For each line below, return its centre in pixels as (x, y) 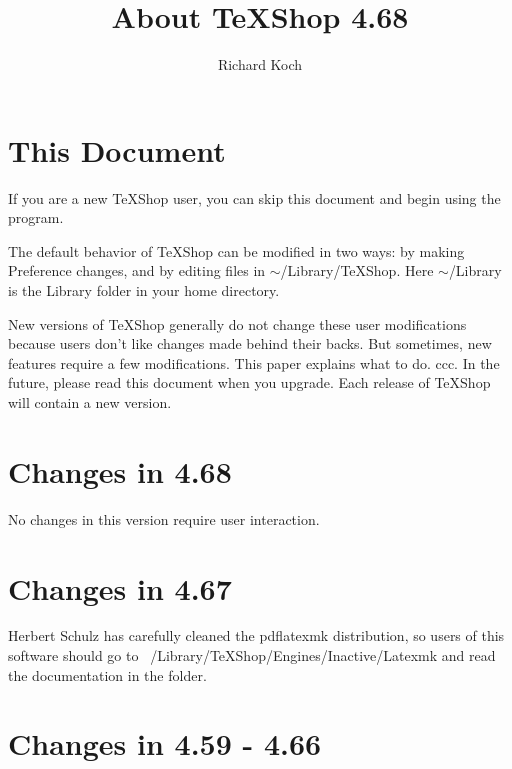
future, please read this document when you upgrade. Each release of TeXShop (249, 382)
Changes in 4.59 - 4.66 (165, 743)
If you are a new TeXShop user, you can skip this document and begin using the (254, 197)
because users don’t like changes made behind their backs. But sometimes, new (250, 343)
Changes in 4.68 (120, 470)
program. (36, 217)
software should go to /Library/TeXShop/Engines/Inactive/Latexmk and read (252, 655)
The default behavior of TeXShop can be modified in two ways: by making (236, 250)
